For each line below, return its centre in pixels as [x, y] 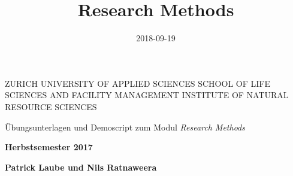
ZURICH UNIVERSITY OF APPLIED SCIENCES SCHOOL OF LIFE [138, 83]
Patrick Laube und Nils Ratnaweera [81, 167]
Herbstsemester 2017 [49, 147]
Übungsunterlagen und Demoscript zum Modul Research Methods [125, 127]
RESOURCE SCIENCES [51, 106]
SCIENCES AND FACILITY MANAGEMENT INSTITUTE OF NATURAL [147, 95]
